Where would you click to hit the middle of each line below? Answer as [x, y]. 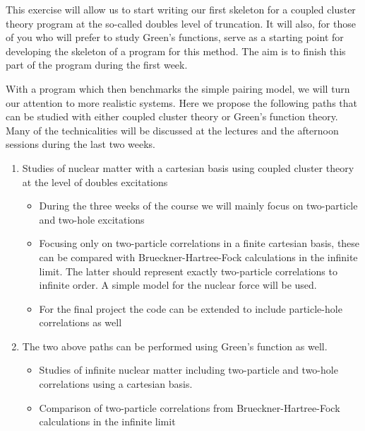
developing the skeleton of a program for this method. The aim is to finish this [176, 51]
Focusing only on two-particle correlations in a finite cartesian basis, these [199, 243]
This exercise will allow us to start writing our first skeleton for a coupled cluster [181, 9]
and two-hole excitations [92, 219]
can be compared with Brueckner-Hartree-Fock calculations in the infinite [198, 257]
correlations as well [80, 322]
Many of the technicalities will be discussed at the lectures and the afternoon [172, 130]
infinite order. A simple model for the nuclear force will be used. [178, 285]
